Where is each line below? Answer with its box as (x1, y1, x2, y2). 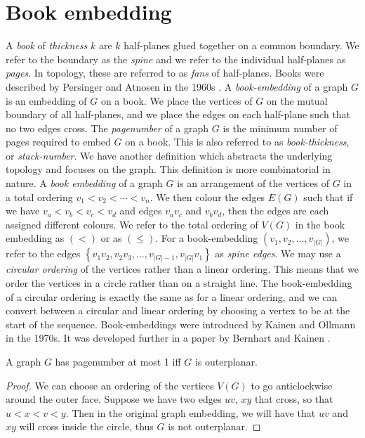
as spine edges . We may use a (215, 246, 341, 261)
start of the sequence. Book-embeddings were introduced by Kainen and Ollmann (6, 316, 356, 331)
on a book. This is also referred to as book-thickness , (125, 134, 350, 149)
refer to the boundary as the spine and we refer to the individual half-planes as (6, 51, 346, 66)
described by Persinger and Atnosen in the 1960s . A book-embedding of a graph (6, 79, 348, 94)
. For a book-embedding (155, 231, 258, 245)
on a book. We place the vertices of (100, 93, 253, 108)
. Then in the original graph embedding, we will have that (65, 405, 316, 420)
